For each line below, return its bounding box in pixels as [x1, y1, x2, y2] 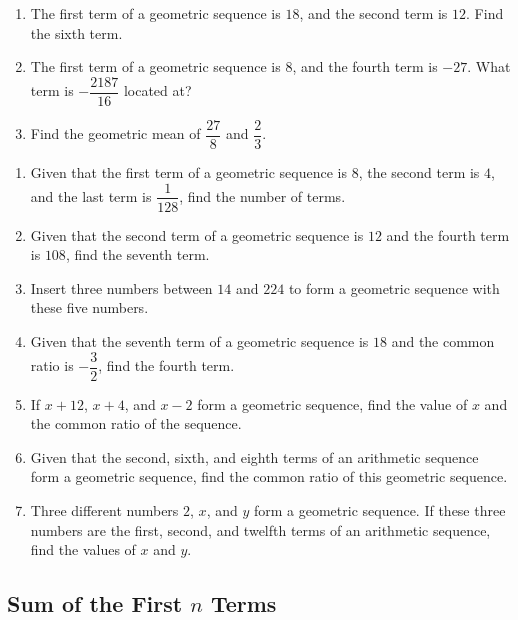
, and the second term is [299, 3, 448, 23]
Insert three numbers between [30, 277, 213, 298]
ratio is [30, 355, 74, 375]
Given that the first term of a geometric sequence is [30, 161, 347, 182]
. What [467, 56, 511, 77]
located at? [123, 80, 192, 101]
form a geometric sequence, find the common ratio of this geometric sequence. [30, 466, 508, 487]
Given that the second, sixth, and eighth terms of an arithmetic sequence [30, 446, 479, 467]
